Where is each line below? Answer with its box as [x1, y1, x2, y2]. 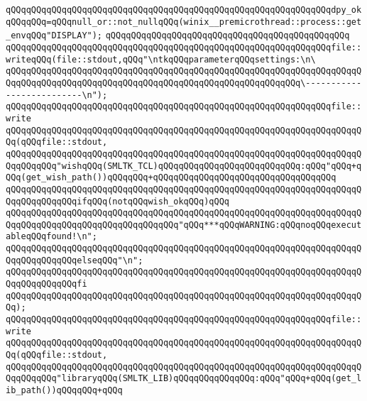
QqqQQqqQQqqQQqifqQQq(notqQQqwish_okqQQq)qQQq [6, 196, 229, 207]
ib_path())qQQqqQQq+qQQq [6, 385, 123, 395]
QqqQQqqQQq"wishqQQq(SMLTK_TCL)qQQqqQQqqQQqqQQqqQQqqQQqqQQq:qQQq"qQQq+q [6, 160, 362, 171]
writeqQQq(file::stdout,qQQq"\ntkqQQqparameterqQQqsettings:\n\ [6, 54, 316, 65]
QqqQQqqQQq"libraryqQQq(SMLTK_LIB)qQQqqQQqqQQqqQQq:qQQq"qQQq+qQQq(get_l [6, 373, 362, 384]
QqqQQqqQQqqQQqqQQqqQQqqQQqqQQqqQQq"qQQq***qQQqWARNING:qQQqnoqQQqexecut [6, 219, 362, 230]
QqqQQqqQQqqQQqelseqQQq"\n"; [6, 255, 143, 265]
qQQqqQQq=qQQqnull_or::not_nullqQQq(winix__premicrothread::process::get [6, 16, 362, 27]
